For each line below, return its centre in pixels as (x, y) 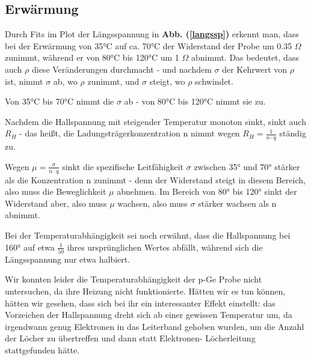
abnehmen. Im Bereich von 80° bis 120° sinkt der (207, 191)
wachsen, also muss (152, 203)
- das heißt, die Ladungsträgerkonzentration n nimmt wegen (130, 133)
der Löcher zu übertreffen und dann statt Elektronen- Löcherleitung (130, 338)
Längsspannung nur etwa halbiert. (68, 259)
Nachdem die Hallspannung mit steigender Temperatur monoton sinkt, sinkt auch (155, 121)
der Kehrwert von (255, 69)
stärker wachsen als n (237, 203)
